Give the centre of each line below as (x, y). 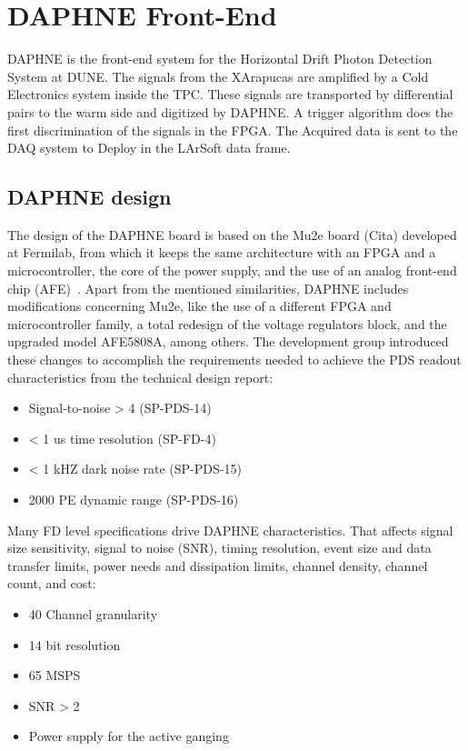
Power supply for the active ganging (129, 736)
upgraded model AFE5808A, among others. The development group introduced (228, 341)
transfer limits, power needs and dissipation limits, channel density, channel (218, 565)
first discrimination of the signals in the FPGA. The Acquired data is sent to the (233, 130)
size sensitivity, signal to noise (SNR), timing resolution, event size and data (219, 548)
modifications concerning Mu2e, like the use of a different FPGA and (199, 306)
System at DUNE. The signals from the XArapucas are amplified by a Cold (218, 76)
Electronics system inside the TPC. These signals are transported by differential (230, 94)
